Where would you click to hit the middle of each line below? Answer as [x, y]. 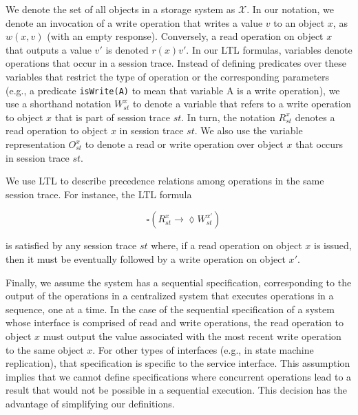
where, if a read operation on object [227, 245]
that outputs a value [49, 49]
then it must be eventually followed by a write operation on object [146, 258]
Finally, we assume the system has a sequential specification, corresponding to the [179, 282]
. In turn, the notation [228, 117]
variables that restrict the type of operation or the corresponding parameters [168, 76]
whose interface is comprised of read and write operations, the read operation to [175, 322]
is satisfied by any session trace [71, 245]
